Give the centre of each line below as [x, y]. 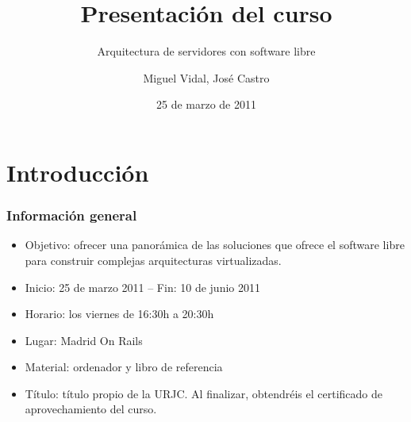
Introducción [78, 172]
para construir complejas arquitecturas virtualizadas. [153, 260]
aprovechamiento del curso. [91, 409]
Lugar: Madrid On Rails [84, 340]
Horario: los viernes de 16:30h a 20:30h [119, 314]
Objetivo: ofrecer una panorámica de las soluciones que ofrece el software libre [215, 245]
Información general [72, 215]
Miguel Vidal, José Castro [206, 77]
